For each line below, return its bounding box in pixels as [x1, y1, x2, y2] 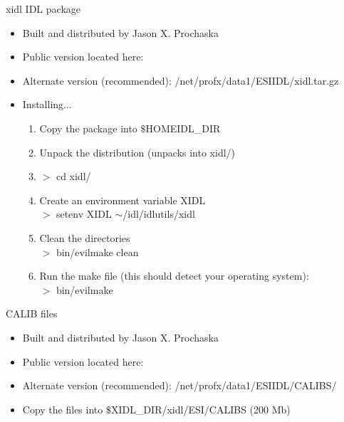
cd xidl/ [56, 169, 91, 184]
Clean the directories [39, 230, 130, 245]
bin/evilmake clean [56, 244, 139, 259]
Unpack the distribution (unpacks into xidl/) [39, 144, 236, 159]
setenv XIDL [56, 206, 112, 221]
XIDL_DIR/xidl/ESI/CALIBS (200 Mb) [110, 401, 291, 416]
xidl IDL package [6, 1, 80, 16]
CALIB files [6, 306, 58, 321]
